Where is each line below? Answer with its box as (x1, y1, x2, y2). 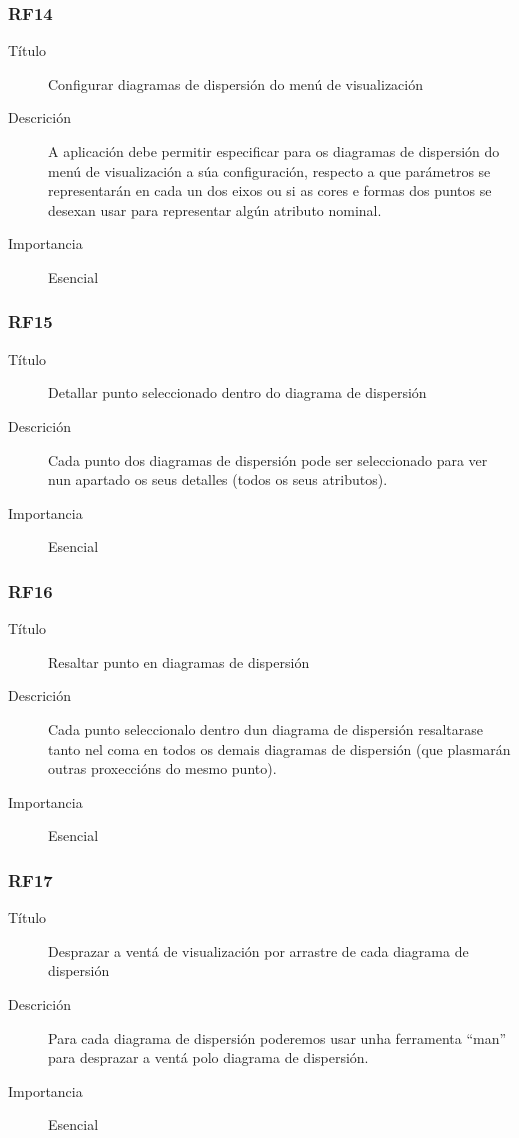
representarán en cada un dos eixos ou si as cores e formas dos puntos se (48, 180, 492, 201)
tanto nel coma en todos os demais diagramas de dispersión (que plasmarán (48, 738, 511, 759)
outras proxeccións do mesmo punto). (48, 758, 277, 779)
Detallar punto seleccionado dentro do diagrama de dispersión (48, 382, 427, 403)
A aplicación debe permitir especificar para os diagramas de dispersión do (48, 141, 500, 161)
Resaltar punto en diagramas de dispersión (48, 651, 310, 672)
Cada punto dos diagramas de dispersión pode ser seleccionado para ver (48, 449, 488, 470)
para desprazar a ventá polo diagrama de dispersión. (48, 1047, 369, 1068)
